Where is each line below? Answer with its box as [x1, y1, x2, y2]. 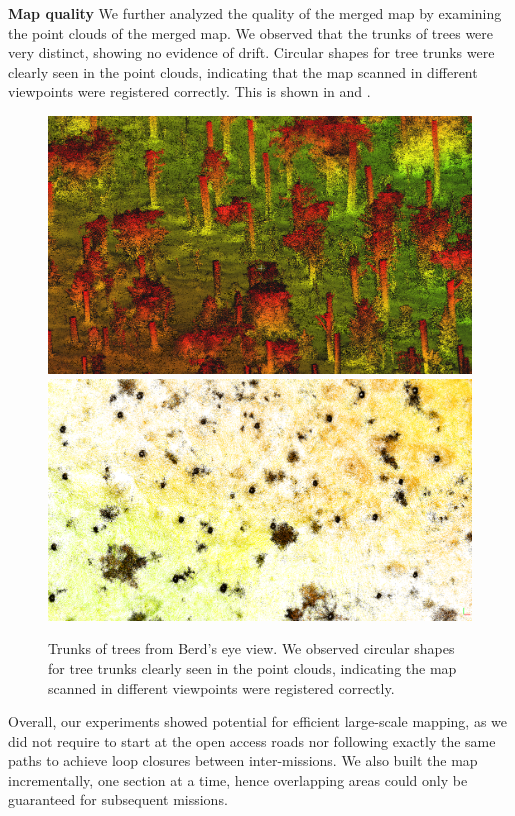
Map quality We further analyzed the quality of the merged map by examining [8, 3, 502, 23]
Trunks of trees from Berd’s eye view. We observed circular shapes [48, 638, 455, 659]
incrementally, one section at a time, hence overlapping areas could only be [8, 769, 468, 790]
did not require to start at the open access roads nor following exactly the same [8, 730, 496, 751]
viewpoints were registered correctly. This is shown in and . [8, 81, 371, 102]
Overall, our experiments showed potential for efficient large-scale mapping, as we [8, 711, 508, 732]
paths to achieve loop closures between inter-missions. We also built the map [8, 750, 478, 771]
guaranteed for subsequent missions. [8, 789, 228, 810]
